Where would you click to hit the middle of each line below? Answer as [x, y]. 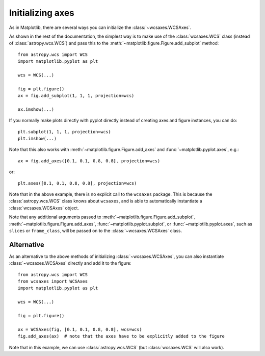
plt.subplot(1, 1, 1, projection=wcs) [65, 132]
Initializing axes [42, 13]
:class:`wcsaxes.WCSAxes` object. [44, 208]
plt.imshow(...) [37, 139]
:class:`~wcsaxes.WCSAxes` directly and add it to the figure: [70, 263]
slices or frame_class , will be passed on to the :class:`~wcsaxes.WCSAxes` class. [95, 230]
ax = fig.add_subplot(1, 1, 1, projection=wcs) [76, 96]
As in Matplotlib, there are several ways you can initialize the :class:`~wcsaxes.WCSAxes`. [100, 27]
